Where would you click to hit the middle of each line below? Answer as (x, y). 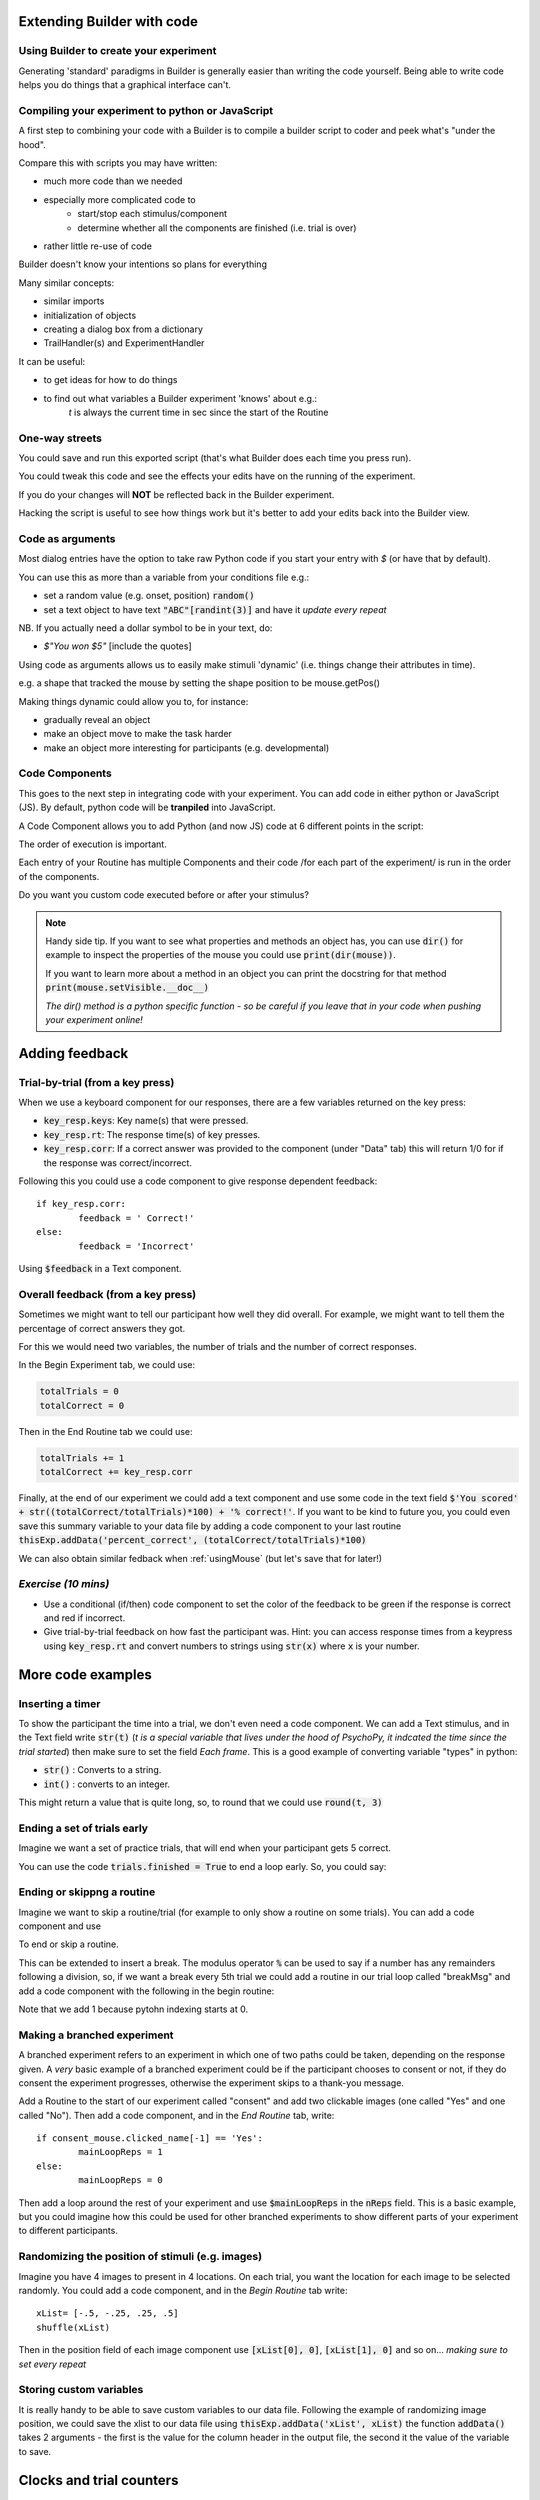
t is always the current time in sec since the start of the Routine (198, 412)
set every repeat (52, 2364)
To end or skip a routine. (68, 1944)
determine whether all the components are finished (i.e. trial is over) (217, 227)
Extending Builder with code (108, 21)
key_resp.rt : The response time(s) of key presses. (152, 1134)
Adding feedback (73, 1053)
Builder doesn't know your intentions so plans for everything (142, 264)
